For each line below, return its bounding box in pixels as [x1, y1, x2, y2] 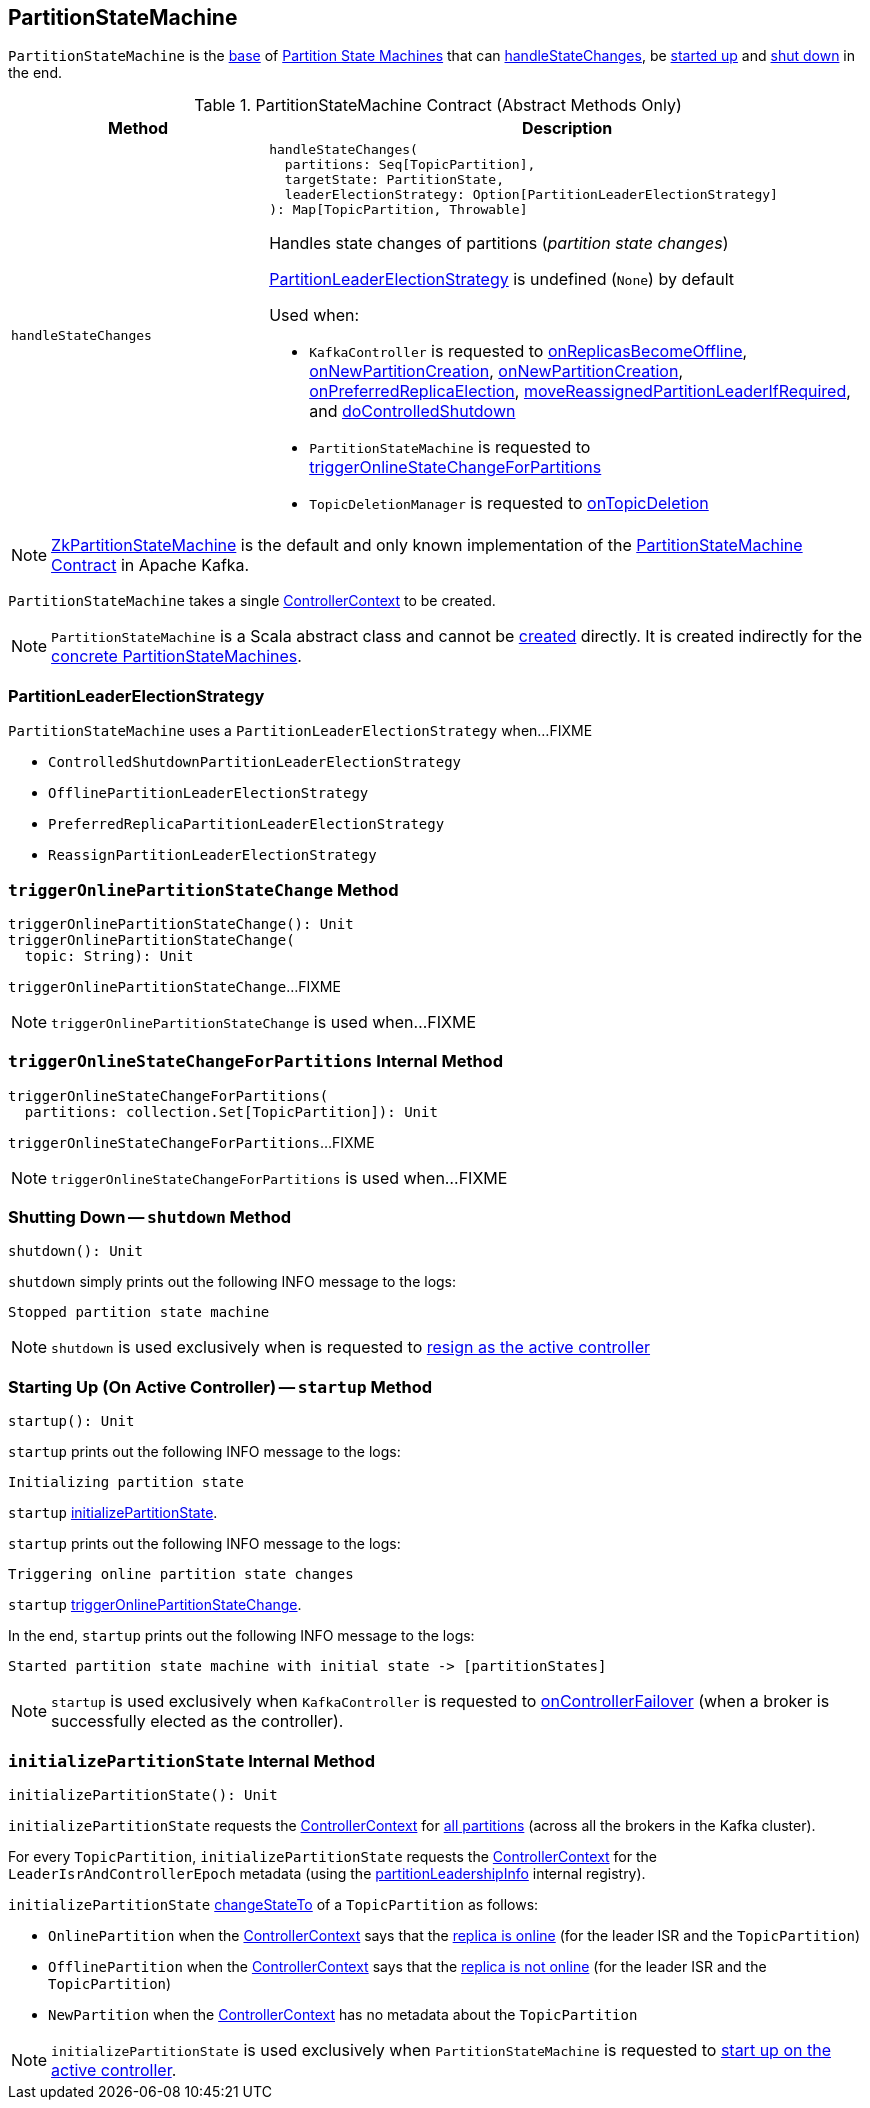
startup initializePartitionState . [8, 1504, 218, 1522]
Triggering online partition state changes [8, 1566, 354, 1583]
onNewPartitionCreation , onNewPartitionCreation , [309, 361, 683, 382]
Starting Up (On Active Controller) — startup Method [8, 1376, 433, 1397]
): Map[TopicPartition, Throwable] [269, 202, 528, 218]
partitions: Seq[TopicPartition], [284, 157, 536, 173]
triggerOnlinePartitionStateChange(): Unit [8, 915, 354, 932]
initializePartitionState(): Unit [8, 1786, 278, 1803]
